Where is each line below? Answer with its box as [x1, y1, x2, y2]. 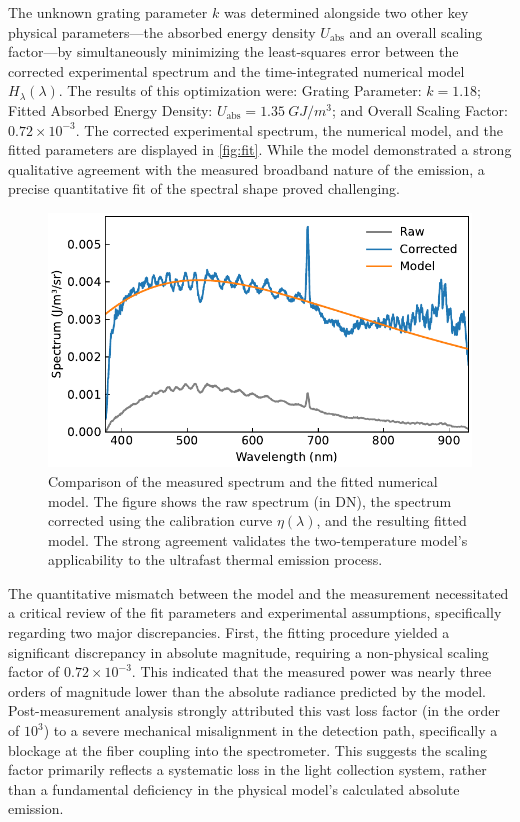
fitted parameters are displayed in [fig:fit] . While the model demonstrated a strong [8, 139, 512, 160]
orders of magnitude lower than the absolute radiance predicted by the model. [8, 680, 486, 701]
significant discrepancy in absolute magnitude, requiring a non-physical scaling [8, 641, 489, 662]
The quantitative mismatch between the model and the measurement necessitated [8, 582, 509, 603]
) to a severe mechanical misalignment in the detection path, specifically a [43, 720, 498, 741]
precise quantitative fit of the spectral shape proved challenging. [8, 178, 400, 199]
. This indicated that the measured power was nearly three [131, 661, 492, 682]
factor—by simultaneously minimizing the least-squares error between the [8, 41, 459, 62]
